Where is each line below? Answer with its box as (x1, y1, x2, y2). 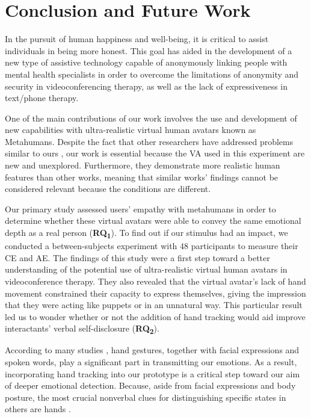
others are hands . (5, 403, 71, 415)
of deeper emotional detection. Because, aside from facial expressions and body (5, 379, 296, 392)
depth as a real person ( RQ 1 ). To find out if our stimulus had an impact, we (5, 226, 288, 240)
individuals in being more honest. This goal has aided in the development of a (5, 44, 292, 57)
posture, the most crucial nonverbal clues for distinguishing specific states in (5, 391, 286, 403)
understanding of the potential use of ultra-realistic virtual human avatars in (5, 263, 288, 276)
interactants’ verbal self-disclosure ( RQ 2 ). (5, 322, 159, 336)
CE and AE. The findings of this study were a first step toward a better (5, 251, 270, 264)
